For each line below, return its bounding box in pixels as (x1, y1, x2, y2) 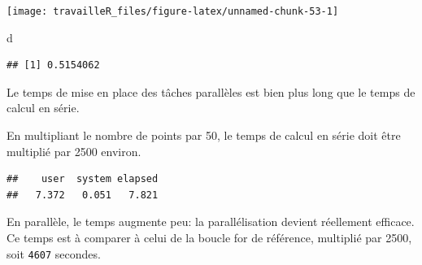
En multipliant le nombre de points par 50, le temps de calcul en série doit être (7, 127, 401, 144)
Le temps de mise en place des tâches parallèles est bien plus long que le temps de (7, 83, 415, 100)
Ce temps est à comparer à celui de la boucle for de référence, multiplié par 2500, (7, 229, 412, 245)
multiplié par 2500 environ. (7, 142, 141, 159)
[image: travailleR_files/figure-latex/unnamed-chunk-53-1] (7, 6, 339, 17)
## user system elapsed (7, 173, 159, 185)
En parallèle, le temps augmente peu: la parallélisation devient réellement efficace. (7, 213, 415, 230)
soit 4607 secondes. (7, 245, 101, 262)
